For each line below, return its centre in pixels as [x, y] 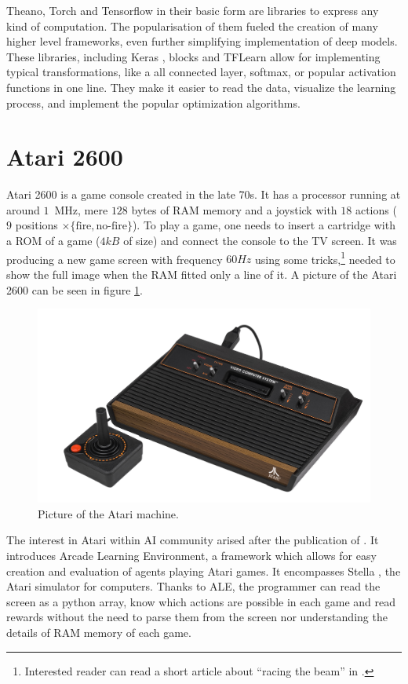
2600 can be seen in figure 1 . [75, 289]
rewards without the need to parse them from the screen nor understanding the [197, 617]
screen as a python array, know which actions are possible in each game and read [201, 601]
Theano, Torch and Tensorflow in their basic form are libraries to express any [193, 10]
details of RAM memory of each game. [99, 633]
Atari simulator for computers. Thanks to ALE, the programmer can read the [193, 586]
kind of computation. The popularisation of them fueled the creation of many [192, 26]
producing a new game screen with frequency [115, 259]
